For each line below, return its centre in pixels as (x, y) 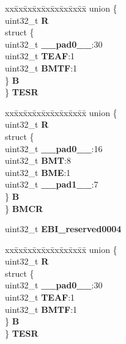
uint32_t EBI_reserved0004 (63, 229)
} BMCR (24, 208)
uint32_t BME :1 (38, 172)
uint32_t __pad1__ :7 (52, 184)
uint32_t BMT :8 (38, 160)
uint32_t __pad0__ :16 (54, 148)
